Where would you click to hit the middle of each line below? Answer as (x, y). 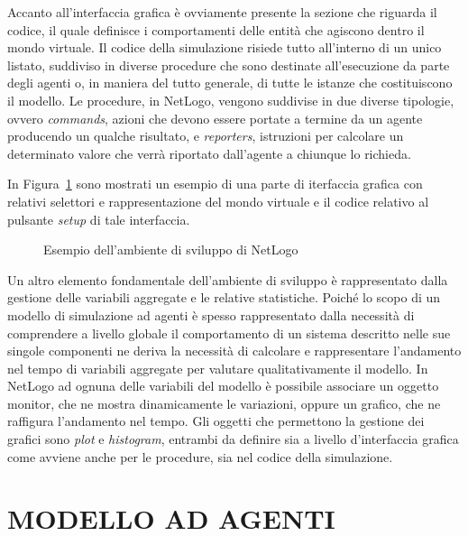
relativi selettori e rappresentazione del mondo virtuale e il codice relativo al (218, 201)
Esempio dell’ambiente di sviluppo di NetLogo (171, 250)
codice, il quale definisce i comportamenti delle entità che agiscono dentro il (216, 29)
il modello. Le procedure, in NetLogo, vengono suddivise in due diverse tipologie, (231, 100)
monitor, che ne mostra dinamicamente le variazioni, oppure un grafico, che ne (224, 403)
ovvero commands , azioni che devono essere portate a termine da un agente (215, 118)
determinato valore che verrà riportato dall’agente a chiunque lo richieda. (209, 153)
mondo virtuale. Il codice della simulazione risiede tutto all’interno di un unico (225, 47)
